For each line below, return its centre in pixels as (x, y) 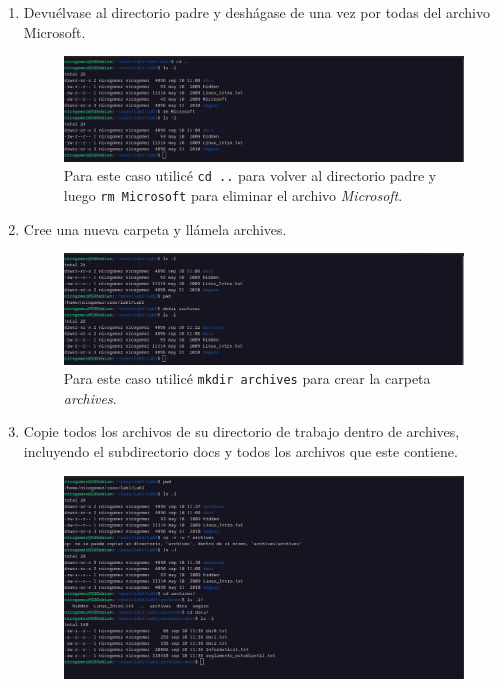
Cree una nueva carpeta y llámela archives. (155, 228)
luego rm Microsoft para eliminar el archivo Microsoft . (233, 194)
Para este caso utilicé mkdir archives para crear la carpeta (247, 378)
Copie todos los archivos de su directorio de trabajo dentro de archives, (241, 431)
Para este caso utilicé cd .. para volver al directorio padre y (250, 175)
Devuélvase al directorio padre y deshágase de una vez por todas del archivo (256, 12)
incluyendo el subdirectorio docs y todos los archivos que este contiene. (240, 451)
